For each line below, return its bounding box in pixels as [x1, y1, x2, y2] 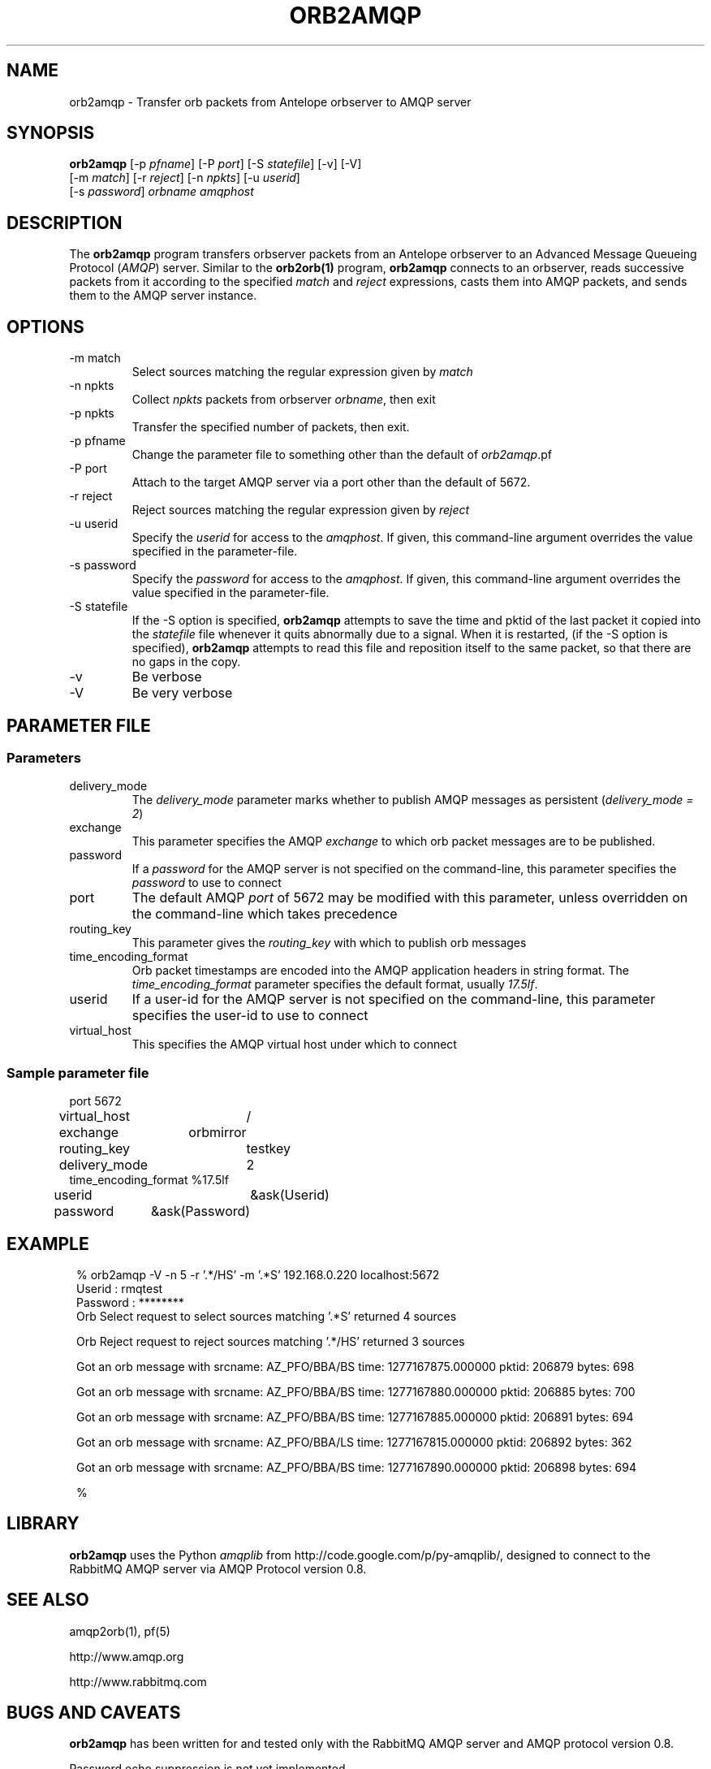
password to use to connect [131, 876, 282, 890]
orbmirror [188, 1124, 247, 1141]
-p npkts [69, 406, 114, 421]
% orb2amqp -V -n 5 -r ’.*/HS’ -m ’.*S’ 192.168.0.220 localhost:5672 [76, 1267, 440, 1282]
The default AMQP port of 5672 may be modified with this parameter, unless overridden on [131, 889, 688, 906]
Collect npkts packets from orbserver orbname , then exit [131, 392, 436, 407]
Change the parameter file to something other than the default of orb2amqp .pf [131, 448, 552, 462]
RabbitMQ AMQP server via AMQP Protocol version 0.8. [69, 1561, 367, 1576]
